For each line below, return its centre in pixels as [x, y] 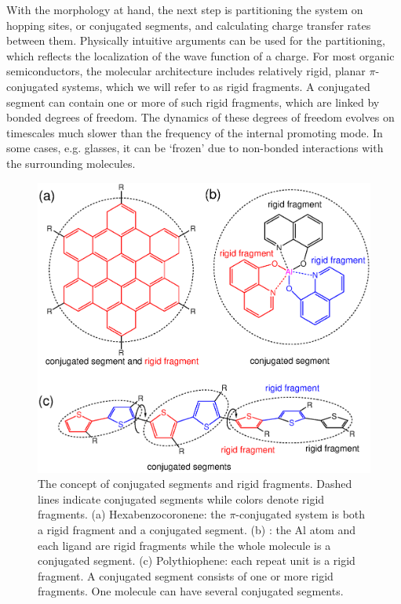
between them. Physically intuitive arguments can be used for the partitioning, [196, 40]
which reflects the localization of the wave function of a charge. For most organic [200, 55]
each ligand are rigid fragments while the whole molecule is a [184, 545]
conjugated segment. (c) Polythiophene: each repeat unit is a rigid [197, 560]
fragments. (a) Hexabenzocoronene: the [132, 514]
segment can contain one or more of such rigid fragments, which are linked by [193, 102]
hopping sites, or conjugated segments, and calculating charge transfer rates [189, 25]
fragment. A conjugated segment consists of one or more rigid [186, 575]
